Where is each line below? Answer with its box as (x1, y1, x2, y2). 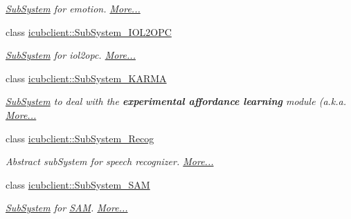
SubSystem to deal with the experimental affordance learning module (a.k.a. (6, 94, 347, 108)
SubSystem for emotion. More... (6, 1, 141, 15)
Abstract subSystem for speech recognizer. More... (6, 154, 214, 169)
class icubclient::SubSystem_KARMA (6, 70, 167, 85)
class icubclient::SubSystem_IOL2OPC (6, 24, 172, 39)
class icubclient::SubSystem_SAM (6, 177, 150, 191)
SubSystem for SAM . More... (6, 200, 128, 215)
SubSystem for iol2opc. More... (6, 48, 136, 62)
